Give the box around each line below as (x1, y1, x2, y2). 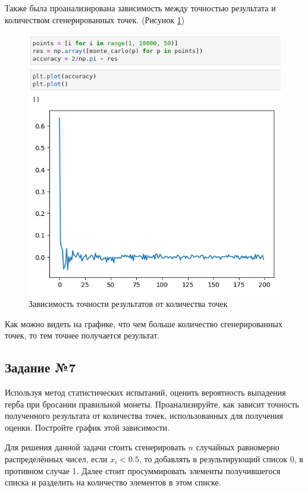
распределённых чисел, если (5, 452, 108, 465)
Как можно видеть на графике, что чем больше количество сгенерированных (5, 317, 282, 330)
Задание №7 (5, 358, 76, 377)
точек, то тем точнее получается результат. (5, 329, 160, 341)
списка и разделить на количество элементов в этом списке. (5, 476, 221, 488)
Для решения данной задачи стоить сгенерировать (5, 441, 186, 453)
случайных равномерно (196, 441, 279, 453)
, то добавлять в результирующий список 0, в (139, 452, 303, 465)
